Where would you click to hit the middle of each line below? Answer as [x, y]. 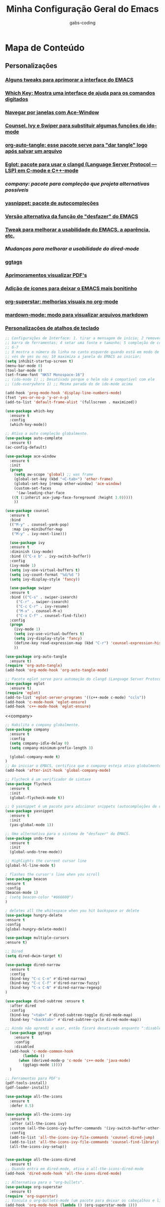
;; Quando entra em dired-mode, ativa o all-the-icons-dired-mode [74, 1169]
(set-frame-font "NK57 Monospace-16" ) [45, 375]
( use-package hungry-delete [34, 915]
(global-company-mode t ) [35, 757]
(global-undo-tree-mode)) [36, 852]
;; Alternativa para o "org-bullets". [45, 1182]
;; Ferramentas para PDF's [33, 1079]
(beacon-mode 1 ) [22, 893]
